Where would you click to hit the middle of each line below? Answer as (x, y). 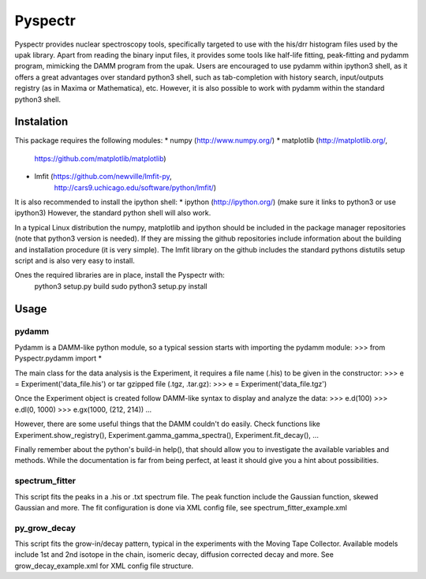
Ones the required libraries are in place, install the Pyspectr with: (120, 275)
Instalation (41, 122)
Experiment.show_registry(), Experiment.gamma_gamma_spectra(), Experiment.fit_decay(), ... (167, 435)
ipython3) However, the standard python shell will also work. (113, 213)
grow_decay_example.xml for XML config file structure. (104, 566)
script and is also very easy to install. (75, 260)
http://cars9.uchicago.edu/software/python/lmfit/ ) (135, 187)
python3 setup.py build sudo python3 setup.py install (121, 286)
